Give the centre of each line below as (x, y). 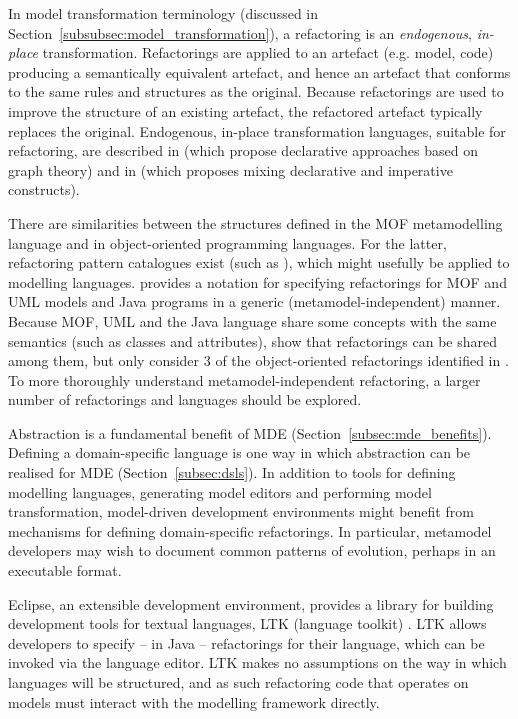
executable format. (65, 570)
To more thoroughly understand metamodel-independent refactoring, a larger (244, 379)
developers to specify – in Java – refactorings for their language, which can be (246, 642)
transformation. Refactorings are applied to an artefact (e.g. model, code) (268, 52)
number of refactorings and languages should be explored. (185, 399)
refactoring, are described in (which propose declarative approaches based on (243, 150)
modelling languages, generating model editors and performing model (220, 491)
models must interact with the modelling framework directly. (194, 701)
